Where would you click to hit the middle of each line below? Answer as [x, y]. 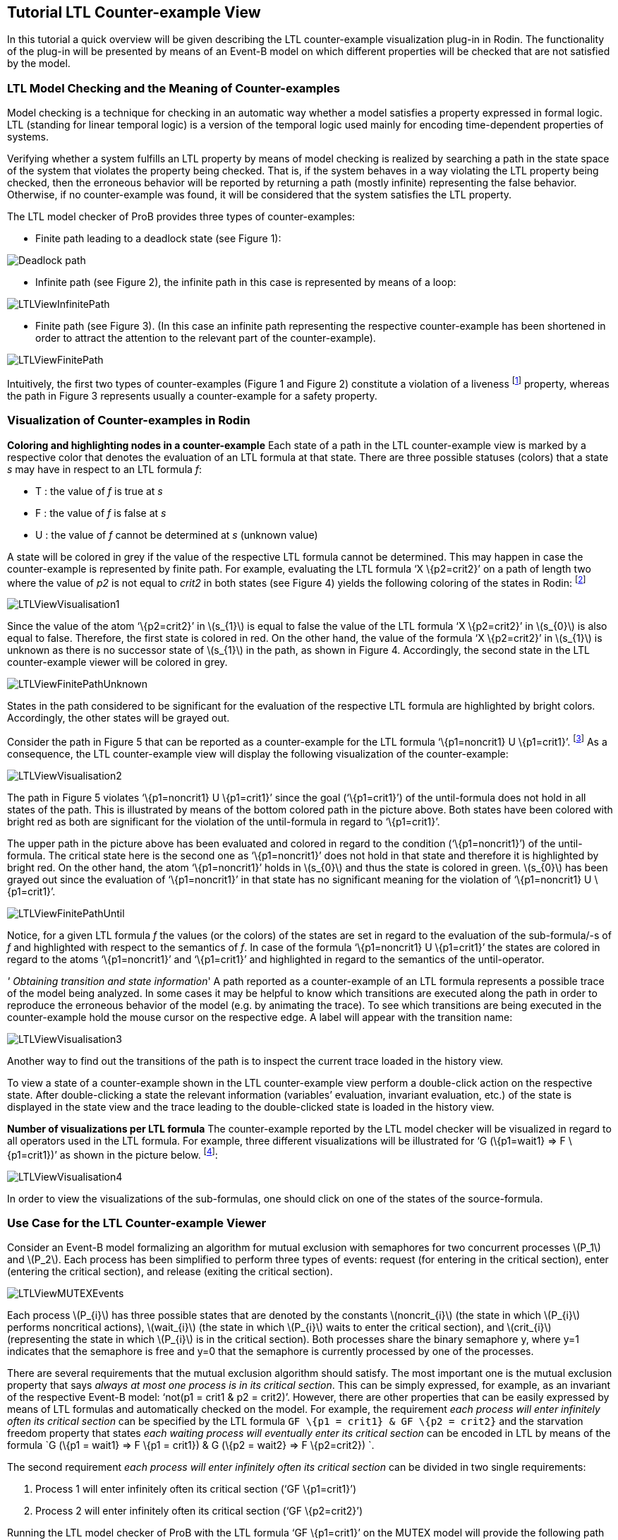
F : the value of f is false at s [101, 513]
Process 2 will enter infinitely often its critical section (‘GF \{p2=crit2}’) [199, 1511]
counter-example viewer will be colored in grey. [117, 662]
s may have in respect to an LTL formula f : [105, 469]
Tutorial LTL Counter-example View [134, 12]
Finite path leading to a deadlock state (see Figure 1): [158, 239]
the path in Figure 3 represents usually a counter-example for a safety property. [192, 395]
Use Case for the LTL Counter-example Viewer [137, 1223]
